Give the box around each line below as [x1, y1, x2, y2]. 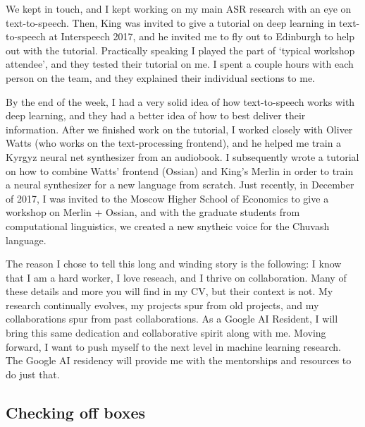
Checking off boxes [6, 401, 146, 423]
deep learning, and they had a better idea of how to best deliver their [6, 108, 306, 123]
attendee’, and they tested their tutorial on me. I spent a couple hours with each [6, 56, 354, 71]
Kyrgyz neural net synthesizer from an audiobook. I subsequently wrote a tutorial [6, 149, 359, 164]
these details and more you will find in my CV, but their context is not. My [6, 284, 333, 299]
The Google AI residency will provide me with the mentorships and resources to [6, 353, 352, 368]
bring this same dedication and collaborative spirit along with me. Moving [6, 325, 326, 340]
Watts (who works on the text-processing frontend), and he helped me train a [6, 136, 342, 150]
